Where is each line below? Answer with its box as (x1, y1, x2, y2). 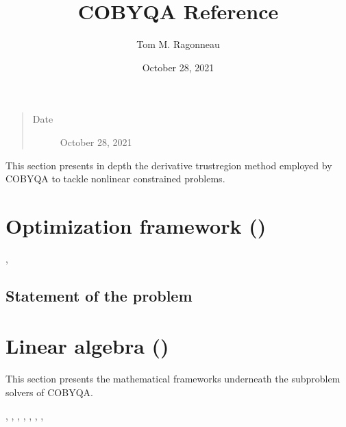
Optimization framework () (5, 211, 267, 239)
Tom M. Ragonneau (136, 37, 220, 51)
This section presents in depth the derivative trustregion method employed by (5, 158, 332, 172)
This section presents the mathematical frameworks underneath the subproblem (5, 371, 341, 386)
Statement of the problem (5, 284, 193, 306)
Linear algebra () (5, 332, 169, 360)
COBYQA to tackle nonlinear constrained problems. (5, 171, 225, 186)
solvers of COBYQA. (5, 385, 93, 399)
